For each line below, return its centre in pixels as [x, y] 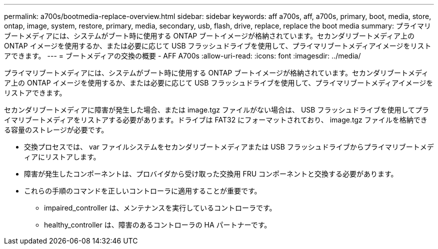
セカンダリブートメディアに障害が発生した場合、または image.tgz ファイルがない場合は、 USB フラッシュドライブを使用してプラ [216, 110]
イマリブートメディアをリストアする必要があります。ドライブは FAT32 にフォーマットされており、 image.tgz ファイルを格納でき [216, 120]
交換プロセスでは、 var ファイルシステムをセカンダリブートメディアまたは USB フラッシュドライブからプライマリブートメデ [229, 147]
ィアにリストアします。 [62, 157]
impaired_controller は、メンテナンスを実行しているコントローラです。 [160, 208]
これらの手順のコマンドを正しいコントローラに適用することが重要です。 [143, 191]
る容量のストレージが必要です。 [56, 130]
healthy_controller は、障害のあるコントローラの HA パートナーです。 [158, 225]
